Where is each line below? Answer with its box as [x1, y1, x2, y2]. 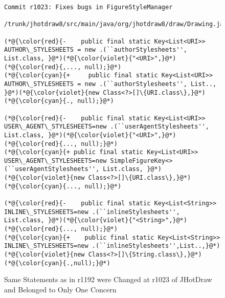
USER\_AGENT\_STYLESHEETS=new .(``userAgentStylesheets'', [4, 123, 209, 131]
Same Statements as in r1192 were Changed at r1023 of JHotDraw [4, 274, 212, 285]
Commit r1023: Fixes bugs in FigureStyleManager [4, 4, 173, 11]
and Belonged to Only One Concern [4, 284, 117, 294]
